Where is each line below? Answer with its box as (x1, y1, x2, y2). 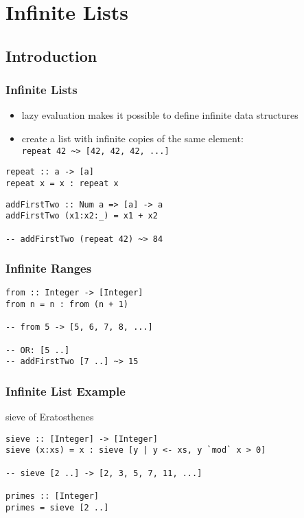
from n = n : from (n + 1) (5, 300, 128, 310)
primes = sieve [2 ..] (5, 502, 109, 513)
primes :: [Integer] (5, 491, 100, 502)
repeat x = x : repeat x (5, 178, 119, 188)
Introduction (5, 45, 97, 66)
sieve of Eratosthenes (5, 409, 94, 424)
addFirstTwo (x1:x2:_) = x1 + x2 (5, 211, 158, 221)
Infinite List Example (5, 382, 126, 399)
